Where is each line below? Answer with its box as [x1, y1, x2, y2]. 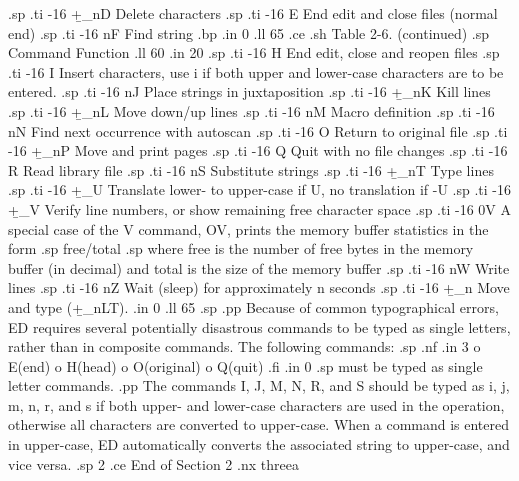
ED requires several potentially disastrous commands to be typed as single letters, [8, 316, 511, 337]
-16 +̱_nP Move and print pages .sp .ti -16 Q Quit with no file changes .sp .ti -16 [8, 140, 508, 161]
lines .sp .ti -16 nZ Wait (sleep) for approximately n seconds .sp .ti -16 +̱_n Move [8, 277, 510, 298]
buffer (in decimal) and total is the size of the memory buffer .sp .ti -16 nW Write [8, 257, 510, 278]
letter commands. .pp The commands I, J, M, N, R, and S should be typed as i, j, [8, 375, 510, 396]
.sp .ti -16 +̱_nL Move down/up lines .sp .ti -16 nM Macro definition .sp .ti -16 [8, 100, 495, 121]
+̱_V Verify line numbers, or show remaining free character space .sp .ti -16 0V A [8, 198, 511, 219]
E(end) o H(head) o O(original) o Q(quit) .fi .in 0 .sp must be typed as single [8, 355, 483, 376]
